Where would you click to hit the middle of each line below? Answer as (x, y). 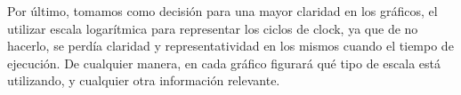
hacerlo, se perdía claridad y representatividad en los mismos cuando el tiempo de (230, 46)
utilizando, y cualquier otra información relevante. (144, 80)
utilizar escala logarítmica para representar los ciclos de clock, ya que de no (213, 28)
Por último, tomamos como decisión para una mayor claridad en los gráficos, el (222, 11)
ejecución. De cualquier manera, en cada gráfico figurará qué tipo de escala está (224, 63)
